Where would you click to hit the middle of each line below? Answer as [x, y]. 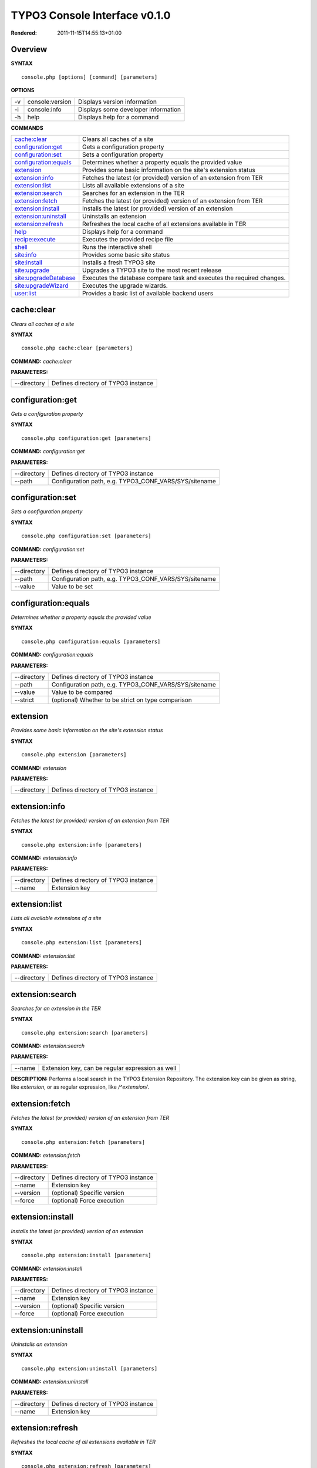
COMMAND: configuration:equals [52, 655]
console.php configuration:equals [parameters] [91, 641]
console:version [49, 102]
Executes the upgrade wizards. [125, 286]
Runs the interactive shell [117, 247]
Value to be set [72, 587]
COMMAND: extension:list [43, 956]
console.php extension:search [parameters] [85, 1033]
